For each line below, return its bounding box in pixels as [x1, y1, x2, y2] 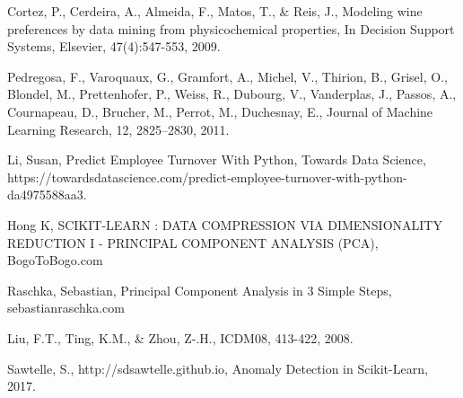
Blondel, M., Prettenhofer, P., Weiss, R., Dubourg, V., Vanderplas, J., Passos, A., [7, 84, 457, 103]
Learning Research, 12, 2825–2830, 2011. [7, 119, 230, 138]
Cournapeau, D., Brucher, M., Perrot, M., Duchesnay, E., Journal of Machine [7, 102, 433, 120]
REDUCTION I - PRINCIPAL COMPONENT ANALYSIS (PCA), [7, 233, 379, 252]
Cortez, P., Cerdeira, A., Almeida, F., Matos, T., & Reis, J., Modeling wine [7, 2, 423, 20]
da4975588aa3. [7, 185, 87, 204]
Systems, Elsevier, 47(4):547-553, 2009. [7, 37, 221, 56]
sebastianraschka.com [7, 298, 125, 317]
